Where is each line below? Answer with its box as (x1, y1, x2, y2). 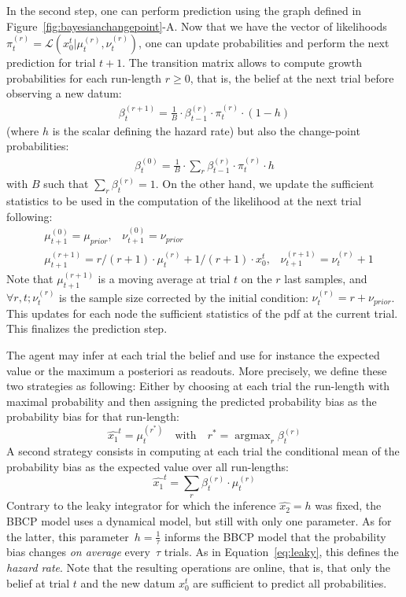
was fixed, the (315, 497, 382, 514)
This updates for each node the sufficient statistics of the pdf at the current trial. (6, 304, 398, 321)
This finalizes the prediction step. (6, 320, 168, 337)
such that (43, 175, 89, 192)
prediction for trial (6, 54, 96, 71)
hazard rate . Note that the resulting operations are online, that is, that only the (6, 559, 390, 576)
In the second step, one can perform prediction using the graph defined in (6, 2, 362, 18)
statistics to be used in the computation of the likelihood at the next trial (6, 193, 362, 209)
